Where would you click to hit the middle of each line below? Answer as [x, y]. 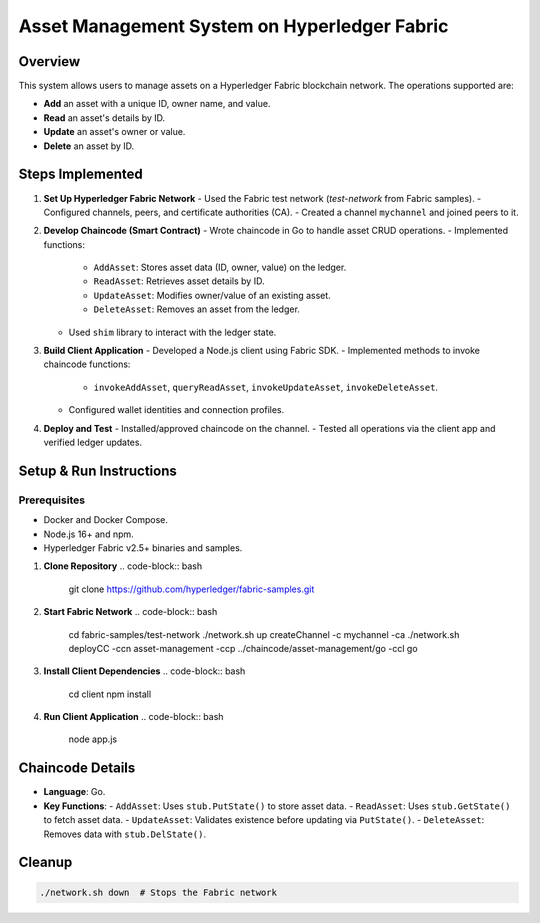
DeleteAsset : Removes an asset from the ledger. [196, 309]
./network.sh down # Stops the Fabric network [158, 892]
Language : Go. [74, 792]
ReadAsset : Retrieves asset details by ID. [179, 281]
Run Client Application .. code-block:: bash [133, 717]
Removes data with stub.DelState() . [125, 834]
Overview [49, 61]
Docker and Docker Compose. [106, 520]
